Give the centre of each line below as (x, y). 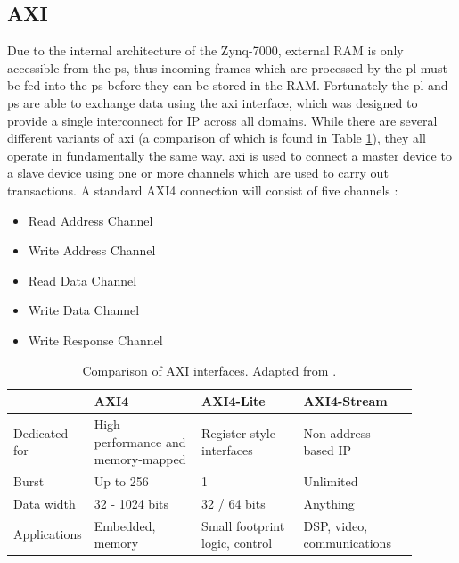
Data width (45, 503)
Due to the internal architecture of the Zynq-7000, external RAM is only (205, 50)
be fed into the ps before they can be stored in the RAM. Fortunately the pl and (228, 85)
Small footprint (243, 525)
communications (347, 543)
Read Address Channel (90, 220)
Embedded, (125, 525)
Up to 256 (121, 480)
